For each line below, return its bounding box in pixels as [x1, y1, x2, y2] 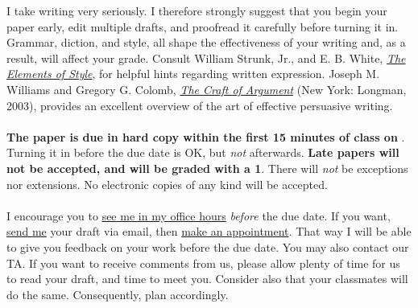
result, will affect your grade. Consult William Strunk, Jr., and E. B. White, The [6, 49, 406, 66]
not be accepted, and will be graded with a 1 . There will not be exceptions [6, 159, 408, 176]
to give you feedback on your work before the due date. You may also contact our [6, 238, 409, 255]
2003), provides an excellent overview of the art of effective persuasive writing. [6, 97, 393, 113]
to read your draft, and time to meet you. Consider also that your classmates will [6, 270, 408, 287]
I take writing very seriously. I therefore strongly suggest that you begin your [6, 2, 387, 18]
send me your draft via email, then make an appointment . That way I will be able [6, 223, 412, 240]
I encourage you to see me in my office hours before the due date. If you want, [6, 207, 391, 224]
